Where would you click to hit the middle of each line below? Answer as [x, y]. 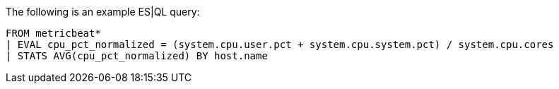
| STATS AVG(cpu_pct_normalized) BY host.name [137, 56]
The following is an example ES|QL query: [103, 12]
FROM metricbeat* [53, 33]
